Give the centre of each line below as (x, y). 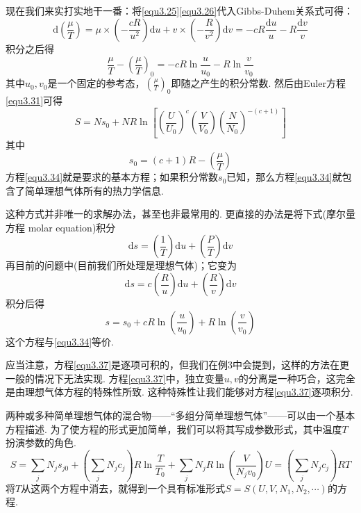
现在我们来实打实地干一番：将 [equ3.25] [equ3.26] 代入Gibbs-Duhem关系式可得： (179, 10)
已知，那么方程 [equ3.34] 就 (284, 177)
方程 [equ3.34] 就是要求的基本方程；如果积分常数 (112, 177)
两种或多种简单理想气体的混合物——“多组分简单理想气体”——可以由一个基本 (180, 415)
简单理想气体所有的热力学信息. (94, 190)
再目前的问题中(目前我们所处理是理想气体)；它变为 (121, 265)
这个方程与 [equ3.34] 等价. (60, 341)
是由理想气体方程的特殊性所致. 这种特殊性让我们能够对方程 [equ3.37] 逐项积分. (179, 392)
